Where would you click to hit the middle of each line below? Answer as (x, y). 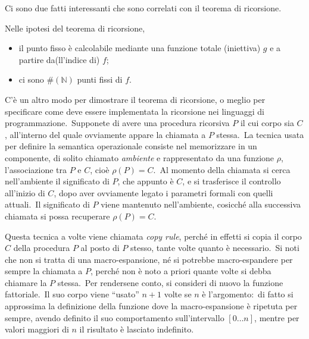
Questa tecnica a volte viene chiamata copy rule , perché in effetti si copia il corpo (153, 236)
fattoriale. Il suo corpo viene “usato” (72, 294)
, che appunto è (146, 181)
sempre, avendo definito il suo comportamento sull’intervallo (115, 317)
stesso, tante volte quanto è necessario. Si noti (215, 248)
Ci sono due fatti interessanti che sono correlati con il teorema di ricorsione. (143, 8)
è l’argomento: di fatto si (248, 294)
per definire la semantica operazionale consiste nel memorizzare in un (131, 146)
